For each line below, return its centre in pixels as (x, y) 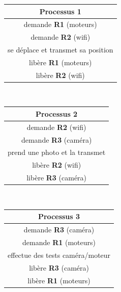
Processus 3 (59, 216)
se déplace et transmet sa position (60, 50)
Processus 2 (57, 113)
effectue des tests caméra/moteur (59, 255)
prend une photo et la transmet (57, 152)
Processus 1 (60, 11)
